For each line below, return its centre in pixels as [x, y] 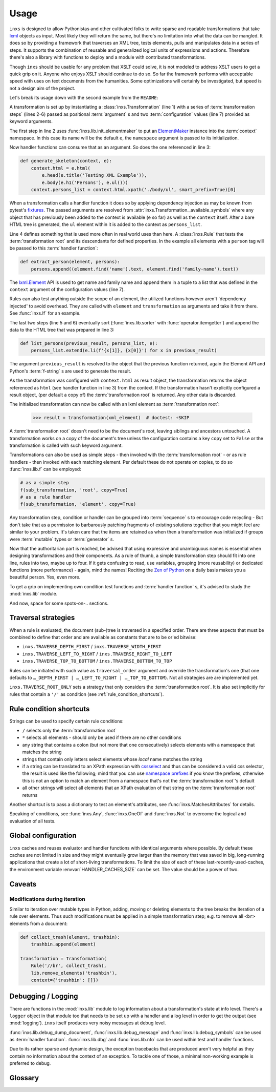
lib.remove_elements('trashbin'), [74, 973]
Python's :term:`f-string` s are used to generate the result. [70, 371]
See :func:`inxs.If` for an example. [45, 313]
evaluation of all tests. [32, 821]
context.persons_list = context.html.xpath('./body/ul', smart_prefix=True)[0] [133, 189]
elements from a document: [39, 923]
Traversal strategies [42, 618]
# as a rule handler [46, 497]
